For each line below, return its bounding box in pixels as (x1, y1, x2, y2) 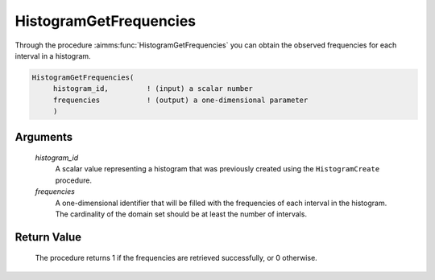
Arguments (14, 130, 73, 144)
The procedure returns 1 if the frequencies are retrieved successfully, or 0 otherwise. (35, 253, 317, 263)
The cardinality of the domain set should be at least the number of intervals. (55, 209, 308, 219)
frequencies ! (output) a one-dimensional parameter (52, 95, 309, 105)
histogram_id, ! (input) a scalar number (52, 84, 253, 93)
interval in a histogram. (14, 51, 92, 60)
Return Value (14, 230, 82, 244)
